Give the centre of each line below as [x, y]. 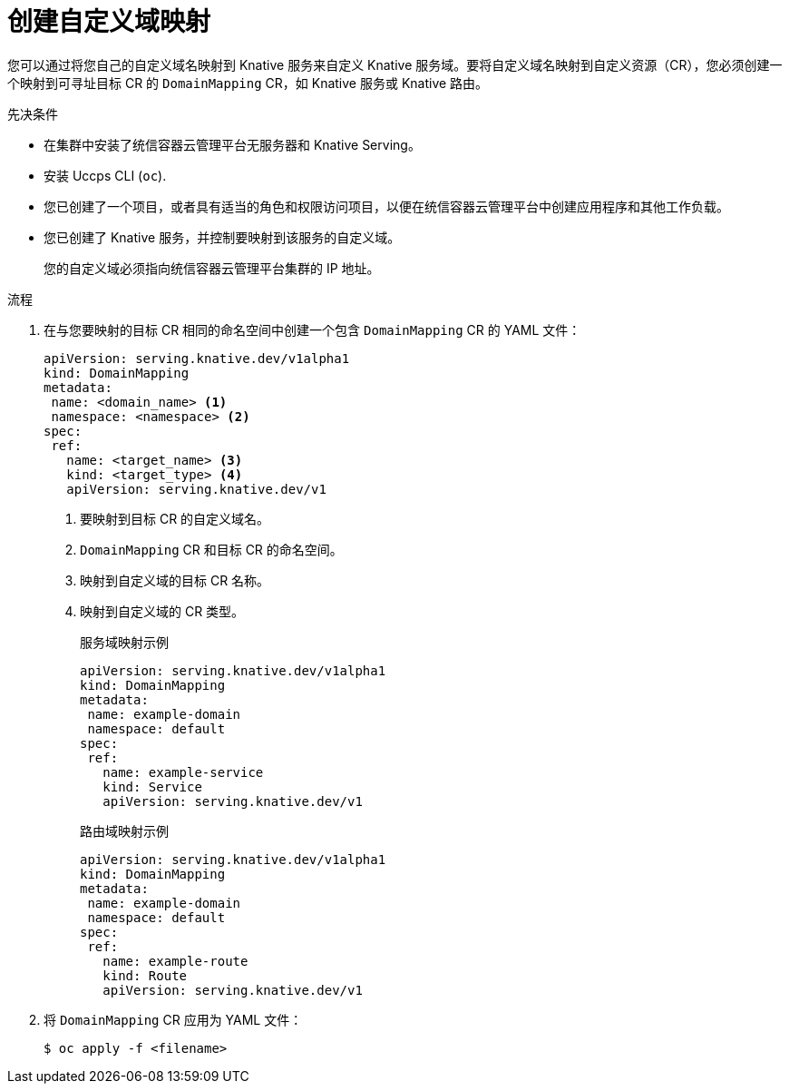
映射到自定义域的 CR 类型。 [162, 611]
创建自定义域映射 [109, 22]
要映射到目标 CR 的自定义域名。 [175, 518]
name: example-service [183, 772]
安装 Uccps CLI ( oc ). [105, 175]
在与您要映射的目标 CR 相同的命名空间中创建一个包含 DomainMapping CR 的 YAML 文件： [312, 329]
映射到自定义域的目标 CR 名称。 [175, 580]
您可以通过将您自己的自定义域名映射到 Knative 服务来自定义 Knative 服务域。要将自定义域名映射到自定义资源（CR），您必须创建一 [395, 64]
